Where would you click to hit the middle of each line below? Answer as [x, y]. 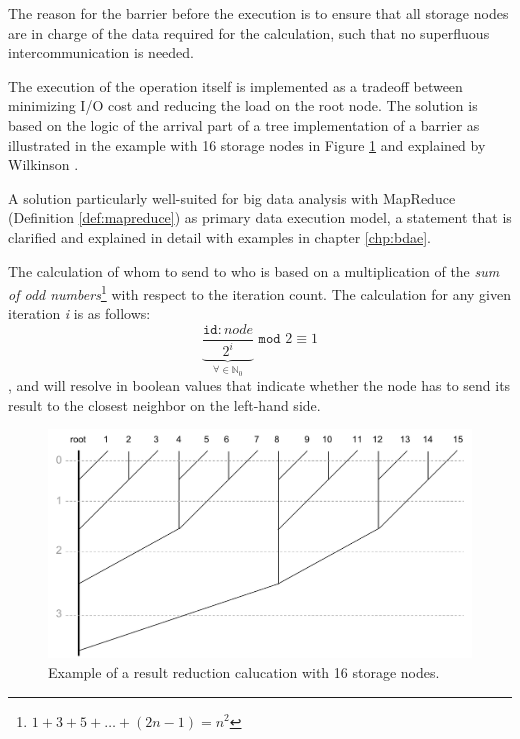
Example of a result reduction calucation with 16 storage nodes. [244, 671]
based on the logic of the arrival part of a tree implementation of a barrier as [244, 124]
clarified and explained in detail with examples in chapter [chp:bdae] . [219, 236]
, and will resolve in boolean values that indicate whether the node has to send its [259, 385]
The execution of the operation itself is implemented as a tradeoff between [235, 85]
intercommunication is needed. [101, 52]
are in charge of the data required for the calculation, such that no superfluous [249, 32]
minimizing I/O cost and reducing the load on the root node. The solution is [243, 105]
